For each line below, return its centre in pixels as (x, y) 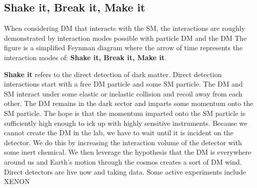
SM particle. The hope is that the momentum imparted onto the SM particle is (125, 113)
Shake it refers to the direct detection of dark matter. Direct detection (113, 74)
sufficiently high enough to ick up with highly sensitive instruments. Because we (126, 123)
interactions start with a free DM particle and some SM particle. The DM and (124, 84)
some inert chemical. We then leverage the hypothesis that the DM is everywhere (128, 152)
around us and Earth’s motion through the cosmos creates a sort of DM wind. (123, 161)
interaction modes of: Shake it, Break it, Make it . (85, 57)
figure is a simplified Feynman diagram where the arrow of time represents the (123, 47)
